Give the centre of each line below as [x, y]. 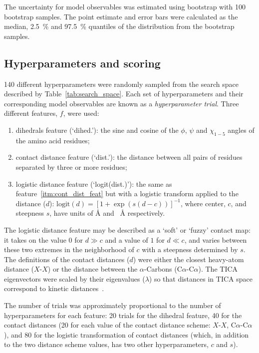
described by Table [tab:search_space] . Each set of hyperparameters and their [124, 94]
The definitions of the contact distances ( [67, 259]
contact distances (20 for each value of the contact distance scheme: [107, 325]
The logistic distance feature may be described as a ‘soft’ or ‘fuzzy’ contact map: [127, 229]
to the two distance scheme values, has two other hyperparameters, [106, 344]
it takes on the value [35, 239]
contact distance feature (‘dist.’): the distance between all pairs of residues [129, 157]
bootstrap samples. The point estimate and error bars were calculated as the [121, 16]
